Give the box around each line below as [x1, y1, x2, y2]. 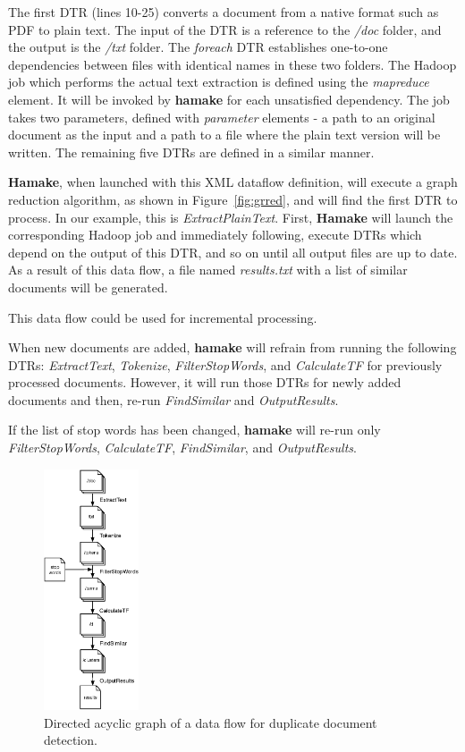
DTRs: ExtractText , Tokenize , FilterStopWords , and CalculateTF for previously [8, 355, 443, 374]
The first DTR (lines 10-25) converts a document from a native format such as [8, 3, 439, 21]
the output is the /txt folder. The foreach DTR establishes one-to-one [8, 38, 388, 56]
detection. [44, 731, 97, 749]
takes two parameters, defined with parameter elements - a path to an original [8, 107, 435, 126]
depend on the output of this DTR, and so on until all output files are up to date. [8, 242, 458, 261]
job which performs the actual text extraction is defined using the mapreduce [8, 72, 429, 91]
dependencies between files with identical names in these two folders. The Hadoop [8, 55, 457, 73]
